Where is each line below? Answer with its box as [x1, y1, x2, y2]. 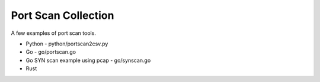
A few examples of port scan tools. [11, 29, 96, 37]
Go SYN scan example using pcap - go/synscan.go [25, 57, 151, 64]
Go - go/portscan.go [25, 48, 76, 55]
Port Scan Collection [11, 9, 114, 22]
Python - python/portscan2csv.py [25, 40, 108, 47]
